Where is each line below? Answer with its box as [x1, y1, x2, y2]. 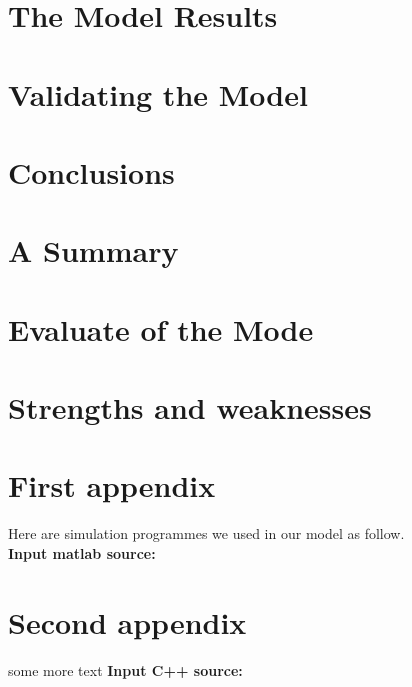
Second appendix [8, 601, 247, 642]
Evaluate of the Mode [8, 308, 314, 349]
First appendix [8, 465, 216, 506]
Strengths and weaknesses [8, 387, 372, 428]
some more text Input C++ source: [8, 659, 243, 680]
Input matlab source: [8, 542, 156, 563]
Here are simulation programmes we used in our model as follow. [8, 523, 405, 544]
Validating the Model [8, 73, 308, 114]
